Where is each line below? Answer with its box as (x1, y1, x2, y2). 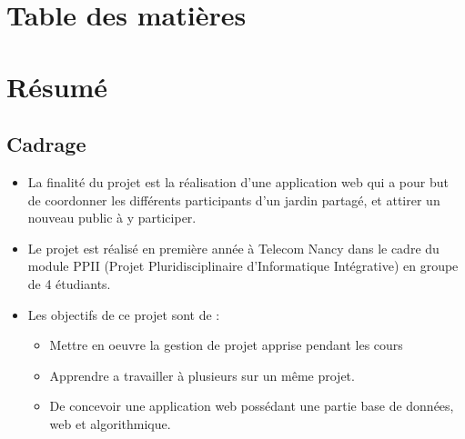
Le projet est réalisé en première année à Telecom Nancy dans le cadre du (27, 238, 440, 257)
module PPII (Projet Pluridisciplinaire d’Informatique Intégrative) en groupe (27, 256, 459, 275)
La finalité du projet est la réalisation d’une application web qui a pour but (27, 172, 449, 191)
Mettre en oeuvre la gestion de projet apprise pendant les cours (49, 335, 403, 354)
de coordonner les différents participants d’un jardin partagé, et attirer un (27, 190, 440, 209)
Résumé (6, 67, 108, 105)
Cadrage (6, 130, 86, 158)
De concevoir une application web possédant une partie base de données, (49, 396, 454, 415)
